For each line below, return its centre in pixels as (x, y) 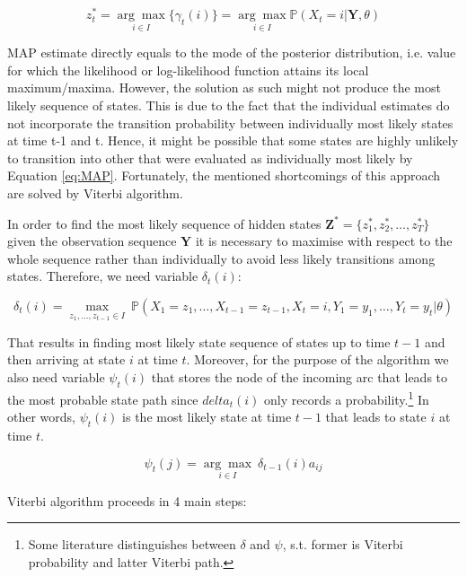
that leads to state (376, 417)
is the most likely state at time (207, 417)
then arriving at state (66, 359)
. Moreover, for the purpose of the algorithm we (317, 359)
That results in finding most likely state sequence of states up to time (199, 341)
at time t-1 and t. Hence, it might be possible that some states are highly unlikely (233, 140)
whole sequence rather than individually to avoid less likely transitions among (221, 258)
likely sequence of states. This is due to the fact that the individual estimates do (229, 105)
